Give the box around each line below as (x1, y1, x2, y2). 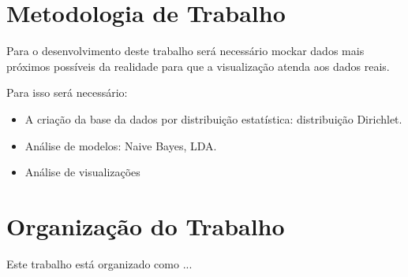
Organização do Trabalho (6, 209, 285, 242)
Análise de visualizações (24, 164, 140, 180)
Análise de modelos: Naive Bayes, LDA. (24, 137, 217, 153)
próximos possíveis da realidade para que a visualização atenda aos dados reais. (6, 57, 390, 74)
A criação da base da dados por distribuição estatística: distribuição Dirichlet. (24, 110, 402, 127)
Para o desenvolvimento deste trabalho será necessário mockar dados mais (6, 42, 365, 59)
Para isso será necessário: (6, 84, 128, 101)
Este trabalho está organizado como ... (6, 255, 193, 271)
